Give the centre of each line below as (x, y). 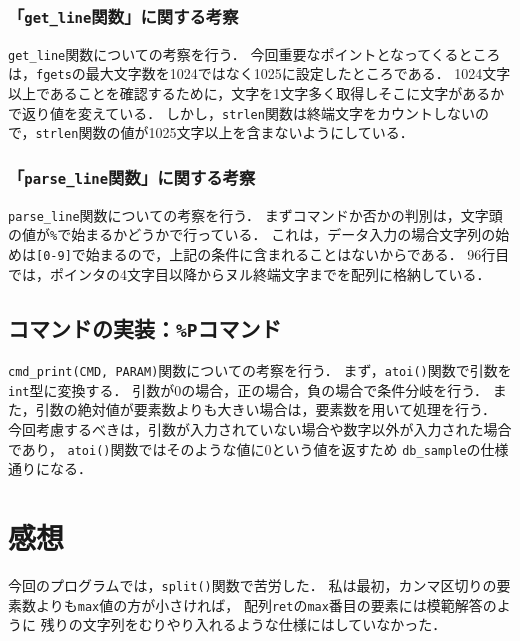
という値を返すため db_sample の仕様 (390, 448)
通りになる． (50, 468)
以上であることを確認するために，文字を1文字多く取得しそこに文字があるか (256, 93)
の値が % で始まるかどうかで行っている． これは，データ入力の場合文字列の (252, 234)
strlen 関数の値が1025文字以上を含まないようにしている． (224, 132)
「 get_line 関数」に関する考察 (123, 15)
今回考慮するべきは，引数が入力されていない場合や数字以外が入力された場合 (260, 429)
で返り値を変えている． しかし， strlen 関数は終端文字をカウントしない (241, 112)
